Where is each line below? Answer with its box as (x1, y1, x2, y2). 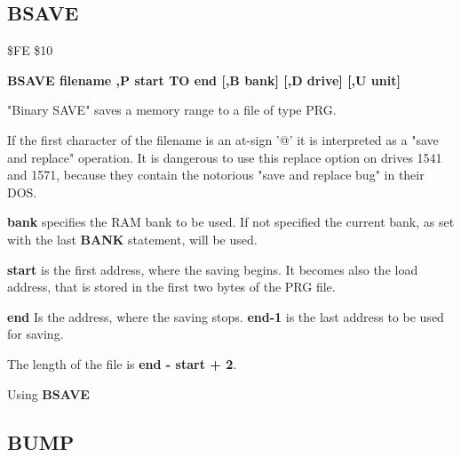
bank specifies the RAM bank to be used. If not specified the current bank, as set (7, 212, 455, 231)
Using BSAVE (7, 384, 90, 403)
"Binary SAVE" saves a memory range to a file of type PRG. (7, 100, 337, 119)
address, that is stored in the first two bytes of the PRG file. (7, 277, 336, 296)
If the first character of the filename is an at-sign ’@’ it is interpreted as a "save (7, 130, 439, 148)
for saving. (7, 325, 64, 343)
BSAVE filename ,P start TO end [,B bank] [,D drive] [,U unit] (7, 70, 401, 89)
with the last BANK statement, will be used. (7, 229, 258, 248)
